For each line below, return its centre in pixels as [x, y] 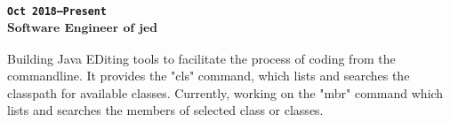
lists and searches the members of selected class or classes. [165, 110]
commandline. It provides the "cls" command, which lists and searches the [209, 76]
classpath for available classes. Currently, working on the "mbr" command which [225, 92]
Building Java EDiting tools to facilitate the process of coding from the [201, 58]
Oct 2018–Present [57, 11]
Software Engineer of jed [82, 27]
